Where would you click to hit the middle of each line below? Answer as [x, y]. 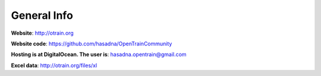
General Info [42, 15]
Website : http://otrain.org [42, 33]
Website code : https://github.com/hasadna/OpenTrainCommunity [92, 44]
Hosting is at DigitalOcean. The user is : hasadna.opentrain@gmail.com [99, 54]
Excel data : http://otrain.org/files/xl [54, 65]
